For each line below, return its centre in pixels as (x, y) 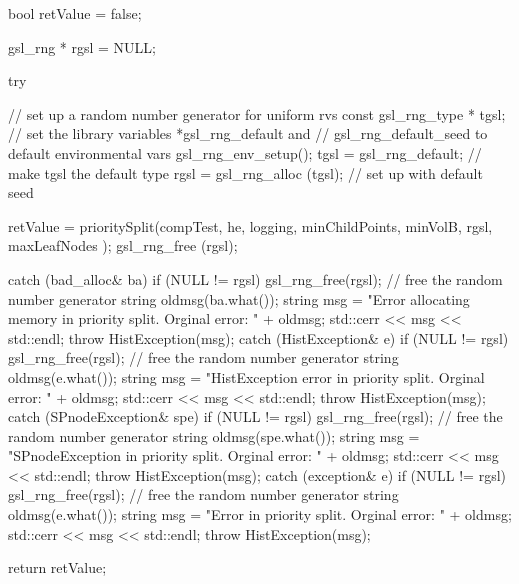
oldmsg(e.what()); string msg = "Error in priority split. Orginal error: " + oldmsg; (260, 514)
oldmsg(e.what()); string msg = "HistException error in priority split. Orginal (246, 376)
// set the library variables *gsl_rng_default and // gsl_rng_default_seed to (248, 133)
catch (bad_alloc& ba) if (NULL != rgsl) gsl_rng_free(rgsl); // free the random (255, 278)
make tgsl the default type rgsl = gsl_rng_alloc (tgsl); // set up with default (245, 172)
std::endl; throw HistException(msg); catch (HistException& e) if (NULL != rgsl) (258, 337)
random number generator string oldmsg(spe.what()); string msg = (214, 435)
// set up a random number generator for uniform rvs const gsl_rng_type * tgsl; (257, 113)
